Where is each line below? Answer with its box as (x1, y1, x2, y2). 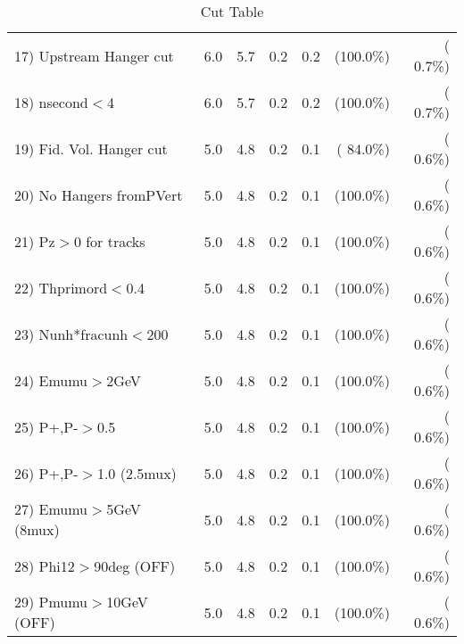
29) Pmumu (14, 591, 88, 612)
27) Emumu (14, 499, 88, 519)
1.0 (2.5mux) (96, 462, 177, 483)
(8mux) (14, 519, 60, 540)
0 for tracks (73, 230, 145, 252)
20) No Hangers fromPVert (14, 184, 183, 205)
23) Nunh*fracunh (14, 323, 128, 344)
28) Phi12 (14, 555, 75, 576)
